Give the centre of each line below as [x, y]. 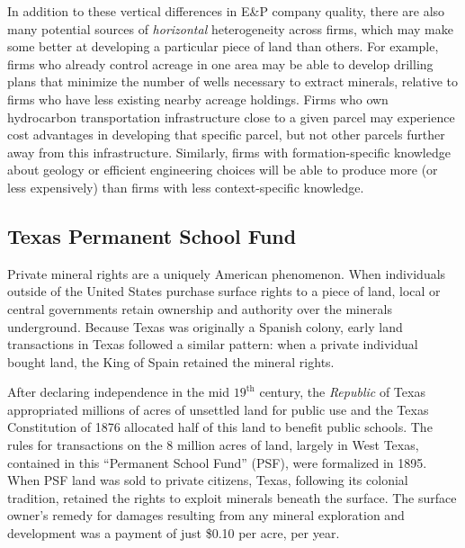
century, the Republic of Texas [342, 392]
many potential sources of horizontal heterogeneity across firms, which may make [230, 28]
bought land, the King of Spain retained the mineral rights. [171, 361]
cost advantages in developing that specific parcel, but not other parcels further [226, 135]
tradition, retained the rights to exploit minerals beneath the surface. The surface [232, 497]
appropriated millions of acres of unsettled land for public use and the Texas [218, 409]
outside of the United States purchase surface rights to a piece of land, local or [224, 291]
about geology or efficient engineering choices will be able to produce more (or [223, 170]
